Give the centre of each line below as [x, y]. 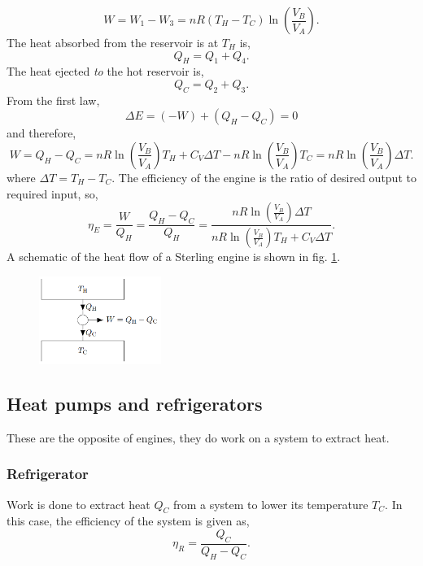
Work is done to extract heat [78, 504]
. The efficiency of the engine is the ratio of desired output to [264, 177]
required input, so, [52, 193]
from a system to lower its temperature [270, 504]
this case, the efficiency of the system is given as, [128, 521]
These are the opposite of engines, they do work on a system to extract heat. [198, 437]
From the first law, [53, 100]
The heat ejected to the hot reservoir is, [105, 71]
